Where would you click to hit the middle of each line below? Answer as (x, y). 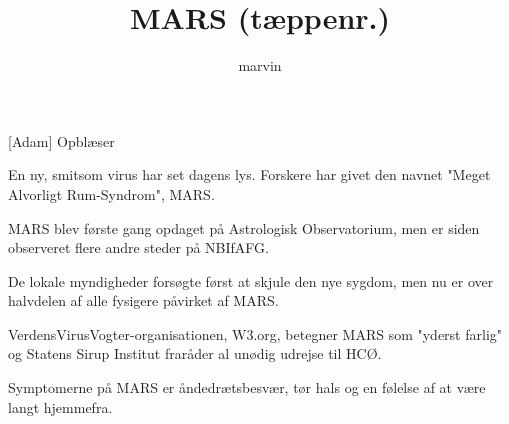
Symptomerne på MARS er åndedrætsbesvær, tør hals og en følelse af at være (247, 387)
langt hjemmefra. (60, 406)
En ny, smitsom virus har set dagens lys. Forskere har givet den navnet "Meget (249, 174)
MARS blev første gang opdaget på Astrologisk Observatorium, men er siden (244, 227)
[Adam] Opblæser (61, 140)
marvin (260, 65)
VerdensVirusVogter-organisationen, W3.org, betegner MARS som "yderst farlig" (255, 333)
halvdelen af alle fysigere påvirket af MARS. (143, 300)
